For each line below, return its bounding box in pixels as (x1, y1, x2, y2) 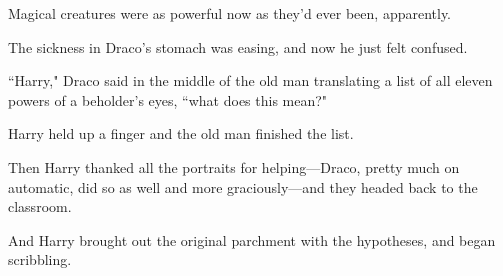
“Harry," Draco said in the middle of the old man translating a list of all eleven (8, 70, 493, 91)
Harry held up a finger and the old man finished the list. (8, 123, 354, 144)
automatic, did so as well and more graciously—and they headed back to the (8, 176, 478, 197)
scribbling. (8, 249, 72, 270)
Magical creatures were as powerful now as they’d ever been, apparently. (8, 3, 452, 23)
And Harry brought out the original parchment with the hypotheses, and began (8, 229, 496, 250)
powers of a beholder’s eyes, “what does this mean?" (8, 89, 328, 110)
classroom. (8, 196, 72, 217)
